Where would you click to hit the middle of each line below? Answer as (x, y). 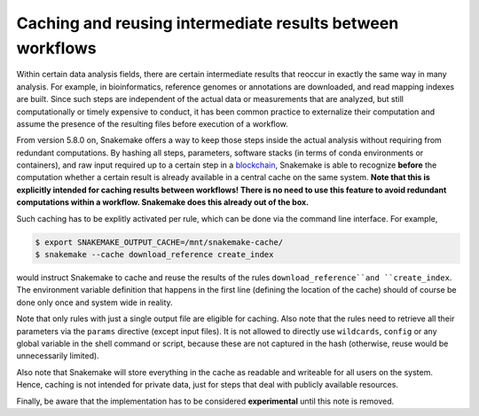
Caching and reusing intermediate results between (208, 23)
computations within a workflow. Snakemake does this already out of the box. (163, 202)
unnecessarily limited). (58, 356)
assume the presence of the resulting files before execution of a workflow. (152, 123)
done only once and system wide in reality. (94, 302)
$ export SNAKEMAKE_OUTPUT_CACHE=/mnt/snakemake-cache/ (159, 242)
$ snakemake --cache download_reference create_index (154, 255)
